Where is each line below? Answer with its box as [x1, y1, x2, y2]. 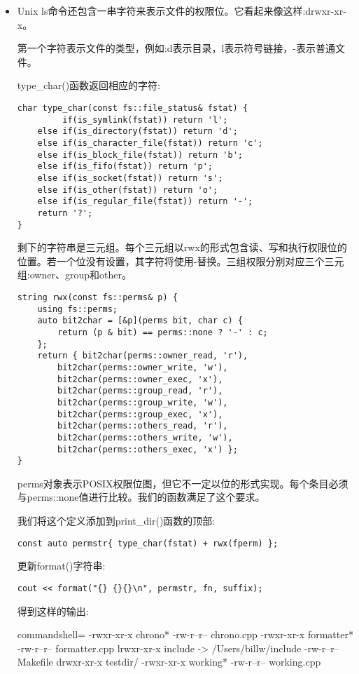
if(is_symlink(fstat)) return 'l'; [62, 114, 228, 125]
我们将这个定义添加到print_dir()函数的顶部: [17, 513, 216, 527]
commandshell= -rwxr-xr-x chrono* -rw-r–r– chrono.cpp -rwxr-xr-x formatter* [17, 627, 353, 642]
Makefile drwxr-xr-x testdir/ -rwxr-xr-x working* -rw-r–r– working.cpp [17, 654, 321, 669]
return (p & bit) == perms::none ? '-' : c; [57, 327, 268, 337]
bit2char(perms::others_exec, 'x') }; [57, 444, 238, 454]
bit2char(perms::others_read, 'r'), [57, 421, 228, 431]
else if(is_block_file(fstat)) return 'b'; [37, 149, 243, 160]
